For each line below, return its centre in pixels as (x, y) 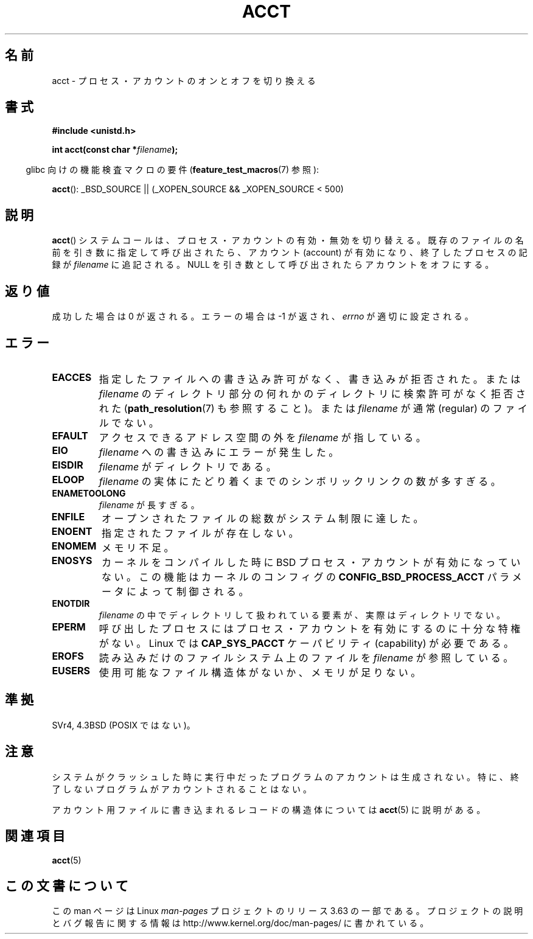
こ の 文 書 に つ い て (67, 885)
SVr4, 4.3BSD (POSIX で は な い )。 (124, 725)
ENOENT (72, 531)
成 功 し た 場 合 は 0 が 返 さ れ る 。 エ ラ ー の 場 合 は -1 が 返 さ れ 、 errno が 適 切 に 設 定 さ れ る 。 (263, 316)
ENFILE (68, 516)
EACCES (72, 377)
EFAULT (70, 435)
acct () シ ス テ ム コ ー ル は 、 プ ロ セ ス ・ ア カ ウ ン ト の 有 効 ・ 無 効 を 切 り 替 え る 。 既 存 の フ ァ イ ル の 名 (288, 240)
